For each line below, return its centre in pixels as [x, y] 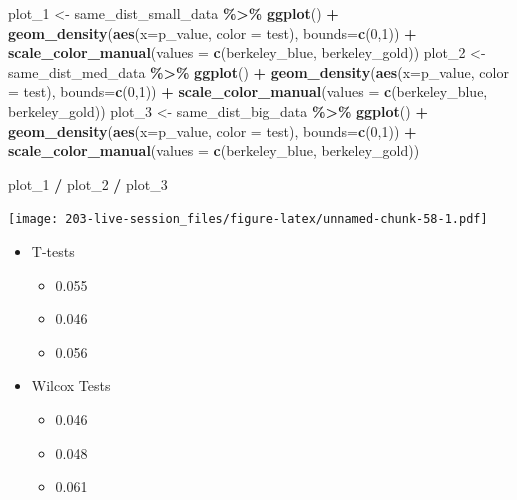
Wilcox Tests [71, 385]
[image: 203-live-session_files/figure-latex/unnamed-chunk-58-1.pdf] [248, 219]
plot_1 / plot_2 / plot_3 [88, 183]
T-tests [53, 251]
